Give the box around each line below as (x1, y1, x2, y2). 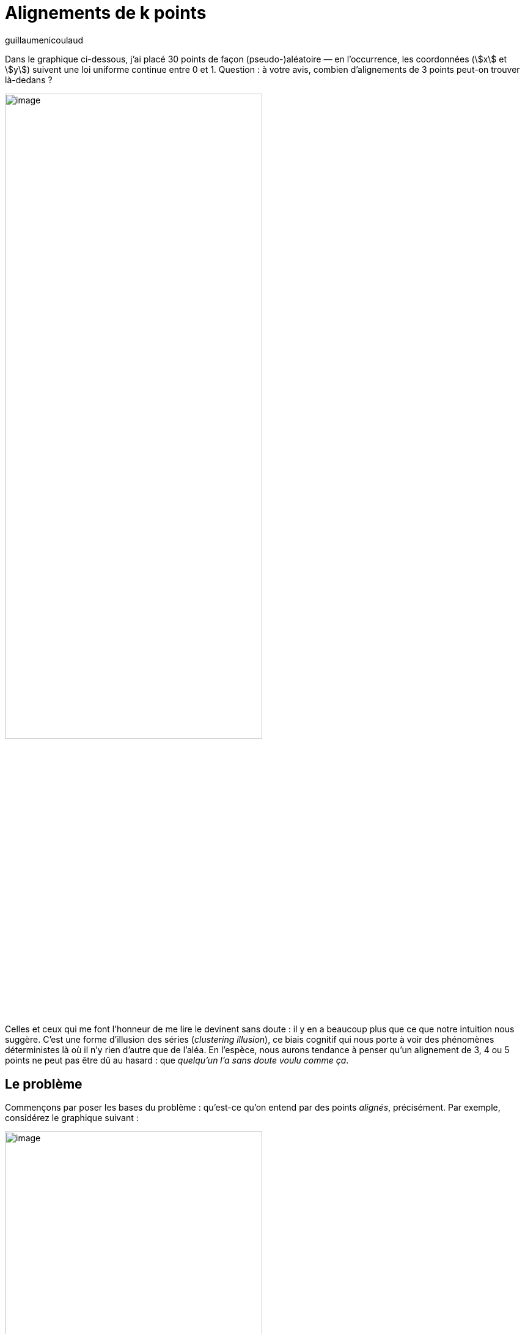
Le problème (5, 1076, 83, 1092)
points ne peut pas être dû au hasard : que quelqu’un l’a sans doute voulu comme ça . (5, 1055, 349, 1066)
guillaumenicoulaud (5, 34, 84, 45)
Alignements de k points (5, 2, 207, 23)
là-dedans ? (5, 74, 53, 85)
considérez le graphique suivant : (5, 1112, 139, 1123)
